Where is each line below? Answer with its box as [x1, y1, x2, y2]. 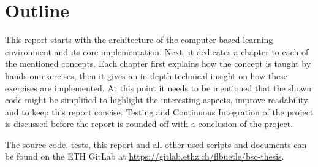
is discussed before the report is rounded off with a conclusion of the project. [5, 117, 293, 130]
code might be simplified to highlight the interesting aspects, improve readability [5, 93, 308, 106]
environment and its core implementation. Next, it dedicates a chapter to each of [5, 45, 309, 58]
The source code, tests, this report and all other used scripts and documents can [5, 138, 307, 150]
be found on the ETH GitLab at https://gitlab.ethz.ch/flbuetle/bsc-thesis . [5, 150, 284, 163]
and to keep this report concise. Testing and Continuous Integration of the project [5, 105, 314, 118]
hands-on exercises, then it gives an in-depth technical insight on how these [5, 69, 287, 82]
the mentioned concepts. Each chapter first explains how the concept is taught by [5, 57, 311, 70]
